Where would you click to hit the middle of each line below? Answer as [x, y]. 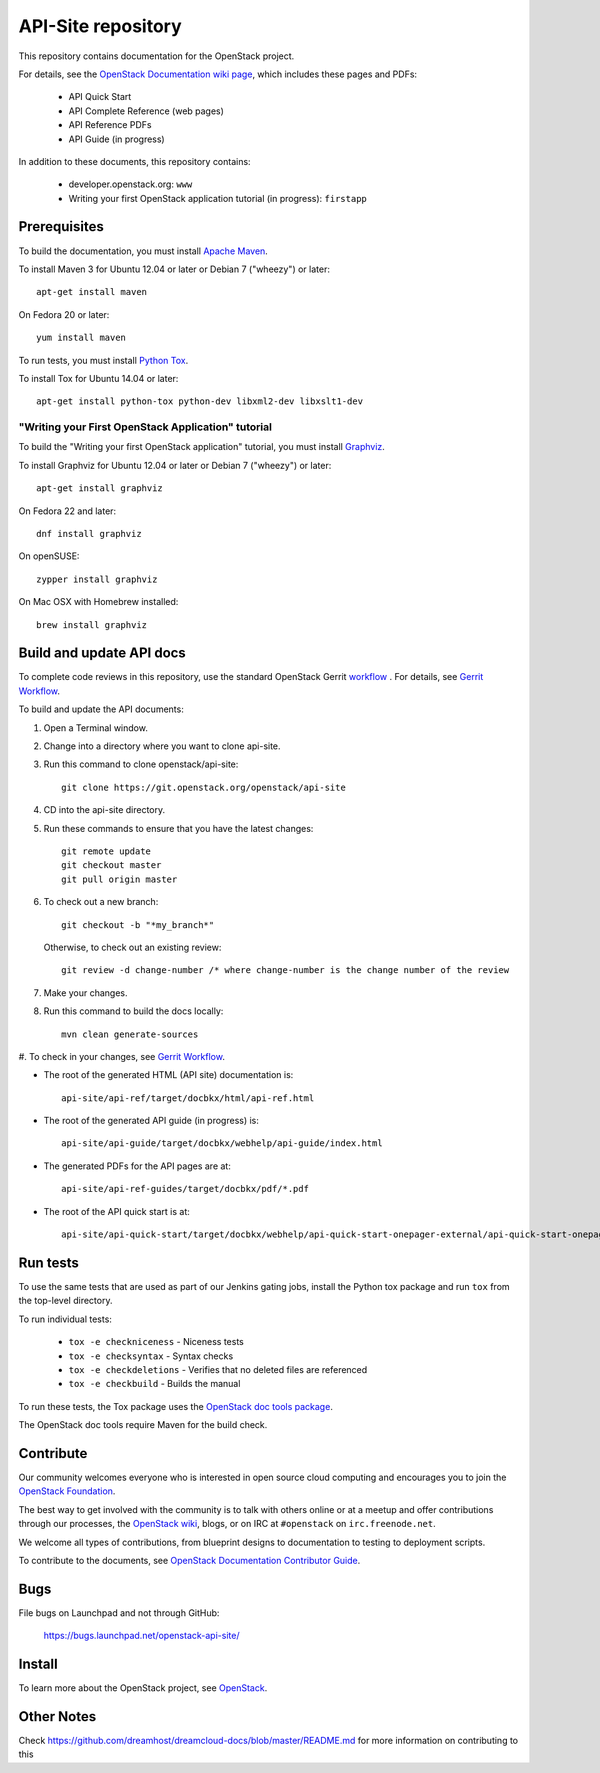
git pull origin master [119, 879]
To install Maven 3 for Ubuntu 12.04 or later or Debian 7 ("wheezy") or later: [174, 269]
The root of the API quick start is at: [116, 1211]
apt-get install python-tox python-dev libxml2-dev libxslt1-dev [200, 401]
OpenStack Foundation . [67, 1491]
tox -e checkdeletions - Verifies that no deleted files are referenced [218, 1369]
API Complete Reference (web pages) [146, 111]
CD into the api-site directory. [104, 810]
